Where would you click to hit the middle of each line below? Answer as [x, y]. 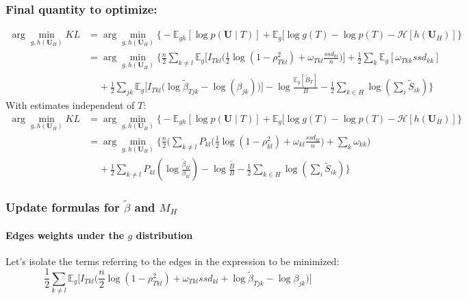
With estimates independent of [70, 105]
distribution [164, 235]
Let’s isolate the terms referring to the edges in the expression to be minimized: [173, 261]
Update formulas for [63, 207]
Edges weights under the [65, 235]
